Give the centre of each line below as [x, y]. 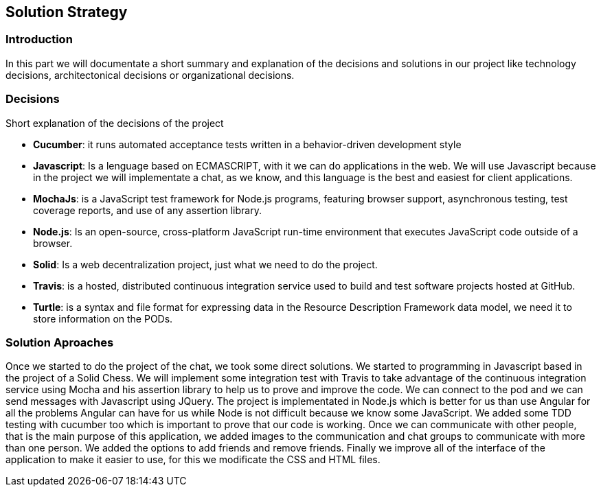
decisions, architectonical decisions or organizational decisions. [150, 75]
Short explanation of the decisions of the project [115, 123]
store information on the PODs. [103, 318]
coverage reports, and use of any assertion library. [147, 210]
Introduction [39, 39]
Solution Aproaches [60, 342]
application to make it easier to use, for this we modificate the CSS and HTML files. [193, 460]
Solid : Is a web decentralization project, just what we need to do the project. [205, 264]
